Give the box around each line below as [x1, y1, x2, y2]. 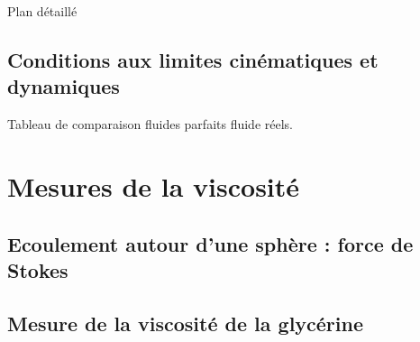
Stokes [7, 255, 68, 283]
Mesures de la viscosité [7, 167, 300, 204]
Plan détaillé [7, 2, 78, 20]
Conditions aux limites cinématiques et [7, 45, 379, 73]
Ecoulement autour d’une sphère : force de [7, 229, 414, 257]
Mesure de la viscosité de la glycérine [7, 309, 364, 337]
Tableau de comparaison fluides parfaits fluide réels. [7, 115, 294, 134]
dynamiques [7, 72, 120, 100]
